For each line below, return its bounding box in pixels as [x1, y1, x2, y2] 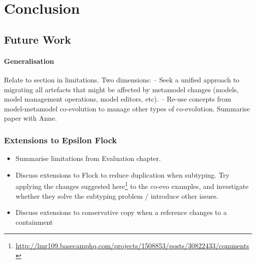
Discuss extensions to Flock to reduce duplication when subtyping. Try [15, 169, 229, 180]
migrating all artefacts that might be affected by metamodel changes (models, [4, 84, 239, 94]
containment [15, 216, 53, 227]
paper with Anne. [4, 113, 57, 123]
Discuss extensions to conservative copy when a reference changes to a [15, 207, 227, 217]
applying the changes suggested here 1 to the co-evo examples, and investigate [15, 180, 249, 191]
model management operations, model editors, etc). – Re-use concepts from [4, 94, 231, 104]
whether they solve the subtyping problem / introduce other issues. [15, 190, 219, 201]
